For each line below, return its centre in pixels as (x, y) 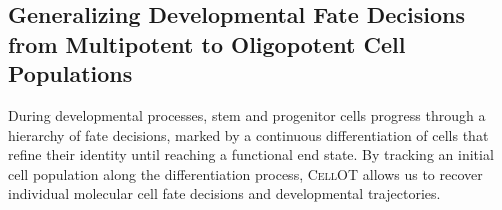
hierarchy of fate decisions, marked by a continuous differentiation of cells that (248, 134)
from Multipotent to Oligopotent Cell (207, 43)
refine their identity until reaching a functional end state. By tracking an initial (251, 154)
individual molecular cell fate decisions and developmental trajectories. (224, 193)
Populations (70, 73)
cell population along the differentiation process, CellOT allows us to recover (245, 173)
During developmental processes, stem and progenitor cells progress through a (247, 114)
